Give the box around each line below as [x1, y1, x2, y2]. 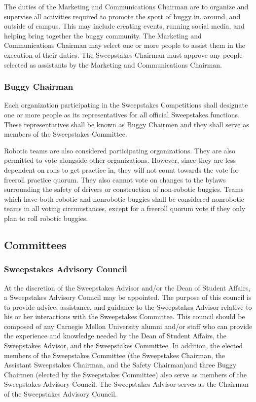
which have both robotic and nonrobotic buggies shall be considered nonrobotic [4, 193, 244, 204]
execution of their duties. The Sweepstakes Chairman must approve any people [4, 49, 243, 60]
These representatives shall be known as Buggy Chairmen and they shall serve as [4, 119, 249, 129]
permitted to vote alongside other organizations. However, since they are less [4, 155, 236, 165]
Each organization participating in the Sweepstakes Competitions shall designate [4, 100, 248, 110]
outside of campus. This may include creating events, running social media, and [4, 21, 245, 31]
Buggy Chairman [4, 80, 73, 93]
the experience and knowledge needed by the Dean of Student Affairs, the [4, 330, 227, 341]
